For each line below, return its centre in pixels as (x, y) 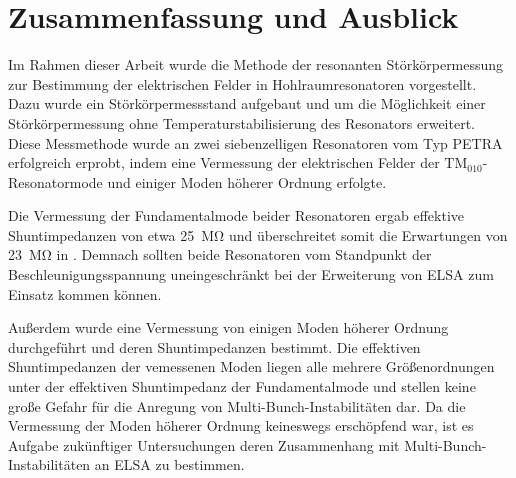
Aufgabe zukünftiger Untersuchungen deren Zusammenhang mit (204, 444)
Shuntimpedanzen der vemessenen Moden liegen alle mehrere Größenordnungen (251, 366)
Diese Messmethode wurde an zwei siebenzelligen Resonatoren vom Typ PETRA (255, 142)
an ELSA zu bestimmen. (169, 464)
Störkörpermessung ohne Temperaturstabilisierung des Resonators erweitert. (241, 122)
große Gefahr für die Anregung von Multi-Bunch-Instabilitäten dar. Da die (237, 405)
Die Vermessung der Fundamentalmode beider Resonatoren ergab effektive (236, 215)
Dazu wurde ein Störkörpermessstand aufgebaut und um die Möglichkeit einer (247, 103)
